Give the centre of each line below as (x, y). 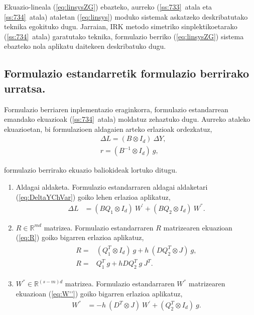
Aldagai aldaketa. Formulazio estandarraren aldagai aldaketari (112, 187)
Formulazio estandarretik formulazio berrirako (127, 73)
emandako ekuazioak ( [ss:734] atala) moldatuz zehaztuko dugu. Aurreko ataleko (127, 119)
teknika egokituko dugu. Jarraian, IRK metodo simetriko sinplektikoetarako (121, 26)
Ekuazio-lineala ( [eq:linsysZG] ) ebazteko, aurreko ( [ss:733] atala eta (108, 7)
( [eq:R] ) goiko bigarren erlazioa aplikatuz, (80, 237)
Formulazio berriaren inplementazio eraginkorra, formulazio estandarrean (116, 109)
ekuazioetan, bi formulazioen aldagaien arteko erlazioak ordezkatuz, (108, 129)
